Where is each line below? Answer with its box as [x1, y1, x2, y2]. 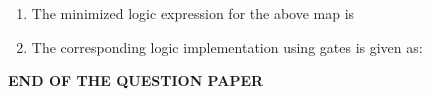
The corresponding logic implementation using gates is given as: [31, 36, 423, 57]
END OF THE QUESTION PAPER [8, 70, 264, 91]
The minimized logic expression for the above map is [31, 3, 355, 23]
